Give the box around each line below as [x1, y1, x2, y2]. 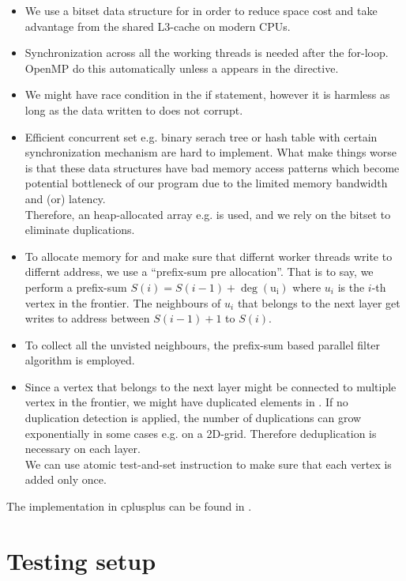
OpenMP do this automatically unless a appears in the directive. [24, 59, 339, 76]
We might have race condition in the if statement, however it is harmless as [24, 86, 390, 103]
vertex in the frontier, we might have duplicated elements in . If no [24, 394, 348, 410]
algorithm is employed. [24, 352, 135, 368]
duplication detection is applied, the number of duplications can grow [24, 409, 362, 426]
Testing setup [6, 544, 156, 576]
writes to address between [24, 310, 150, 326]
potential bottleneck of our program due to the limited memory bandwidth [24, 175, 388, 191]
